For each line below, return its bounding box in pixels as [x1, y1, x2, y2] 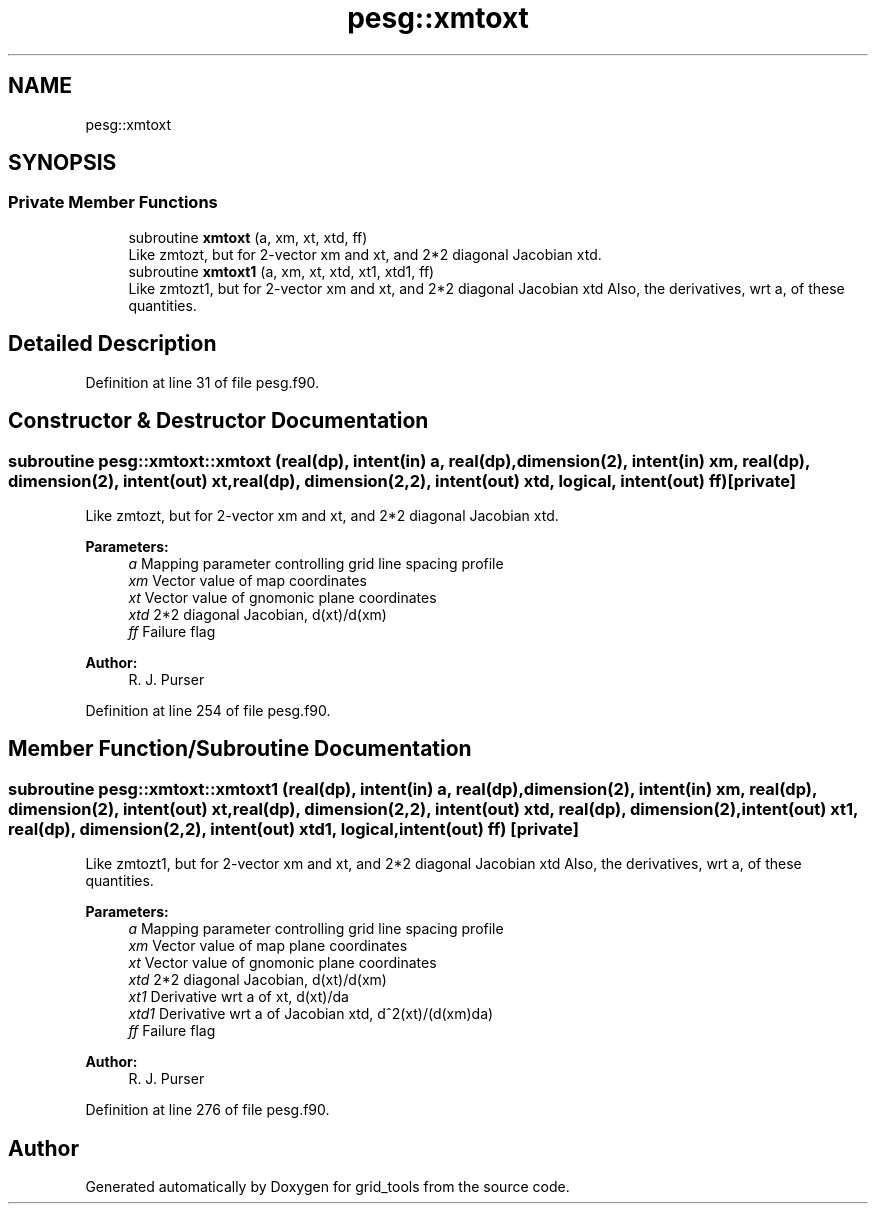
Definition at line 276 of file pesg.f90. [85, 1101, 330, 1119]
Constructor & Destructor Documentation [8, 408, 429, 434]
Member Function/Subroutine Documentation [8, 736, 472, 762]
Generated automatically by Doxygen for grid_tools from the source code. [85, 1177, 570, 1195]
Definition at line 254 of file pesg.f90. [85, 701, 331, 719]
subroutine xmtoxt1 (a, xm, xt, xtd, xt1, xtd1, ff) [128, 262, 435, 280]
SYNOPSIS [8, 150, 117, 176]
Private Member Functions [8, 192, 218, 213]
